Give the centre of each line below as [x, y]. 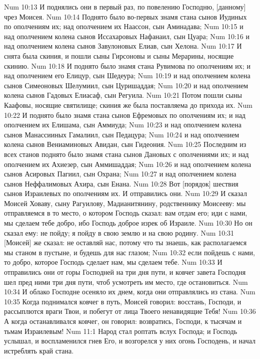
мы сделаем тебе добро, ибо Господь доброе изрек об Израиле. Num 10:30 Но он [128, 223]
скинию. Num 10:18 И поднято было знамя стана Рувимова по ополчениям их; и [127, 65]
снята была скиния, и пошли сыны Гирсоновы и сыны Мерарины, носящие [119, 55]
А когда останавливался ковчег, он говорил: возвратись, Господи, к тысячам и [123, 321]
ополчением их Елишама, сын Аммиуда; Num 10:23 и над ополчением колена [123, 125]
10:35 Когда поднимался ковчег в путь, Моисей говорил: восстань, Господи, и [123, 301]
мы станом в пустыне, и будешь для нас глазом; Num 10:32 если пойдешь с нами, [129, 252]
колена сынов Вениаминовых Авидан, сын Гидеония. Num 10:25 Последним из [125, 144]
